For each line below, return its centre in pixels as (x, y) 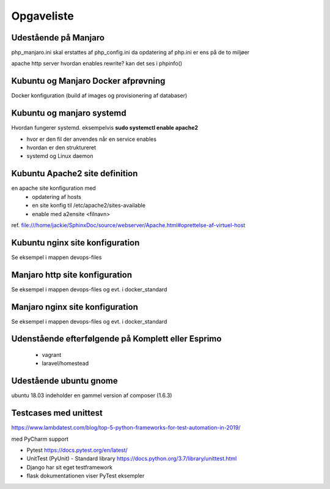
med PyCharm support (40, 439)
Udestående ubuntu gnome (65, 381)
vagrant (52, 355)
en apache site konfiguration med (53, 188)
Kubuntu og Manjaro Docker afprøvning (88, 81)
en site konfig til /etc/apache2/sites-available (89, 206)
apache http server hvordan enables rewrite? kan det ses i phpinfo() (97, 64)
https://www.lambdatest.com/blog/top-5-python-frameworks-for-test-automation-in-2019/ (126, 428)
